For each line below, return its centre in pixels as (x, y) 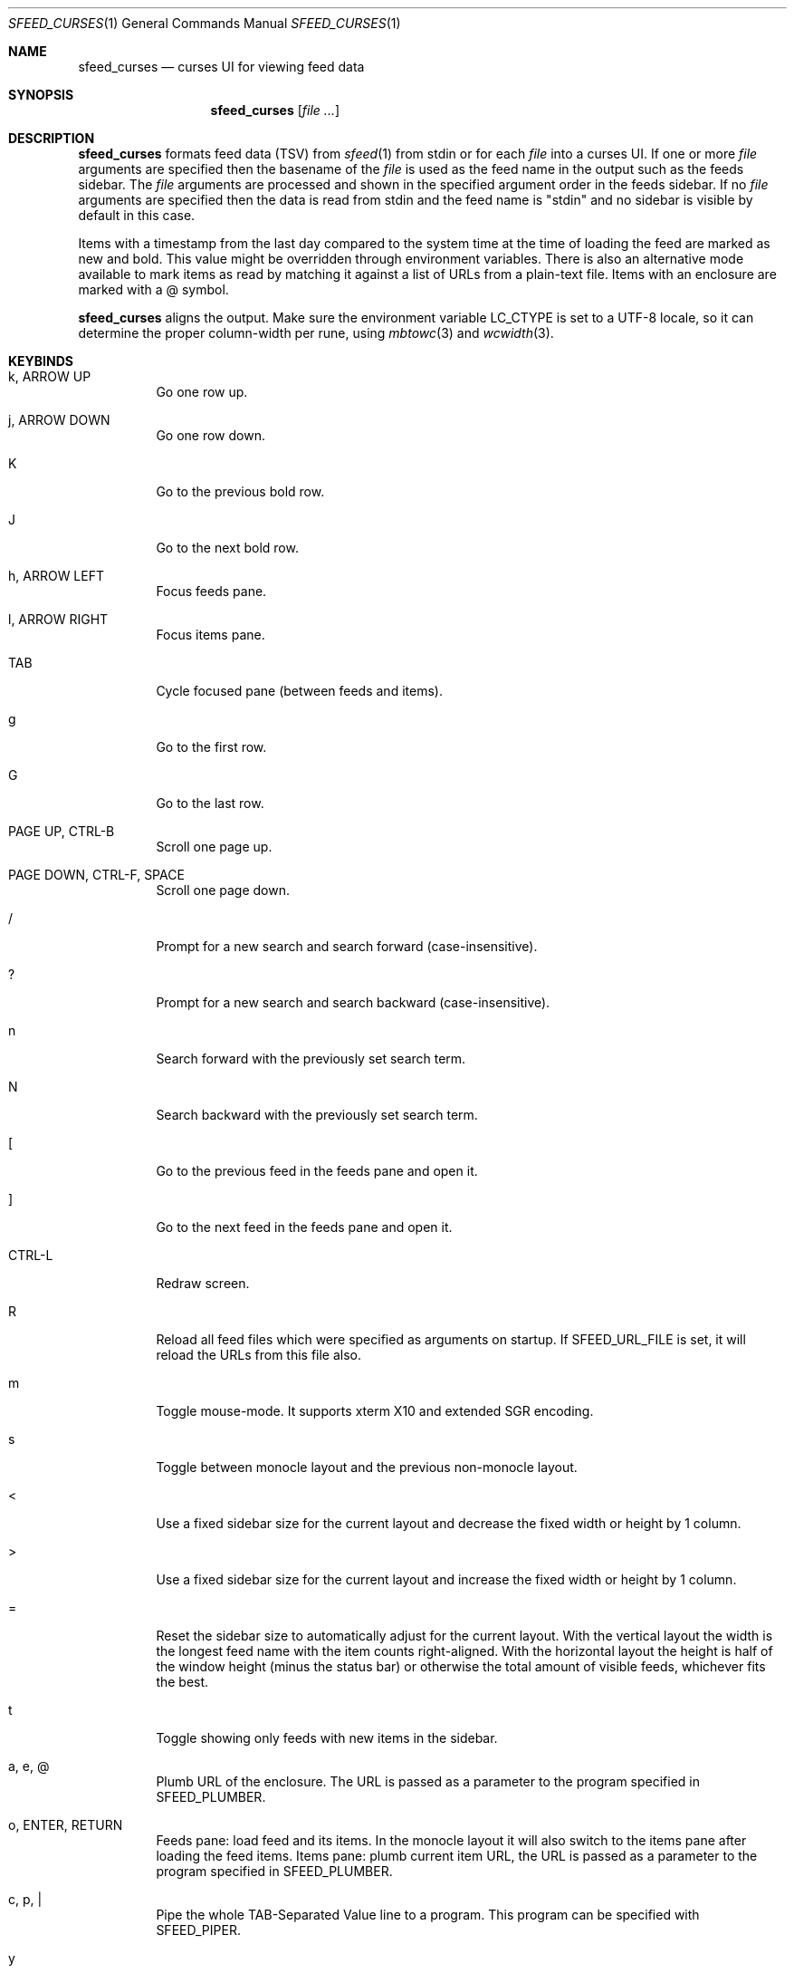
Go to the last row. (210, 803)
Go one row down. (210, 435)
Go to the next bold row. (227, 548)
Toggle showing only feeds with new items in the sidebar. (327, 1738)
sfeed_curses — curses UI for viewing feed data (221, 67)
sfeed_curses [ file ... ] (275, 110)
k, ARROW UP (50, 376)
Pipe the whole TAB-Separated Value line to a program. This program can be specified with (428, 1915)
